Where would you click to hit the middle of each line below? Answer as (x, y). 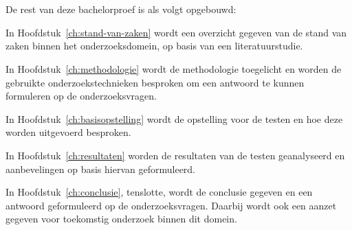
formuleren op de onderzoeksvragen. (81, 96)
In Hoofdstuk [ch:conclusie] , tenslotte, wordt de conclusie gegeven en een (159, 192)
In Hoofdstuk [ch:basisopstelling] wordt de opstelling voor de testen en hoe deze (174, 118)
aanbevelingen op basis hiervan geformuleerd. (101, 169)
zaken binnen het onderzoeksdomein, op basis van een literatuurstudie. (154, 46)
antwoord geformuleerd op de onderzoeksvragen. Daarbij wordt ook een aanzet (171, 205)
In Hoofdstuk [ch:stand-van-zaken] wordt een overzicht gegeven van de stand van (176, 32)
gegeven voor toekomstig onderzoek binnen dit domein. (121, 219)
